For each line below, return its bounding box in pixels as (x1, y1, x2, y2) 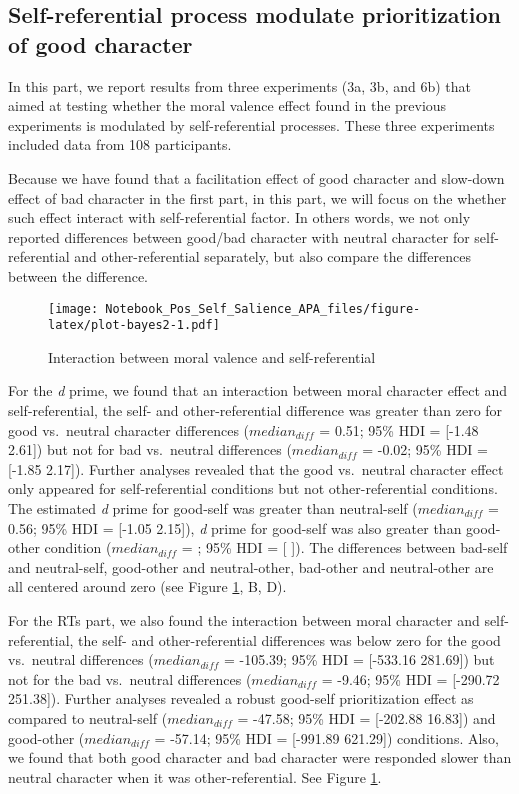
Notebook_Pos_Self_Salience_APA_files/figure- (105, 301, 421, 316)
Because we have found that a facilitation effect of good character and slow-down (8, 167, 505, 188)
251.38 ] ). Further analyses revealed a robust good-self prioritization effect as (8, 688, 474, 709)
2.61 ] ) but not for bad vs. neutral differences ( (8, 439, 292, 460)
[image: (48, 301, 99, 316)
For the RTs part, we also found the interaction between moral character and (8, 609, 480, 630)
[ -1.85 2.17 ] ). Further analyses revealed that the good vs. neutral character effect (8, 458, 504, 479)
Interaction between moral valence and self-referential (48, 346, 376, 367)
